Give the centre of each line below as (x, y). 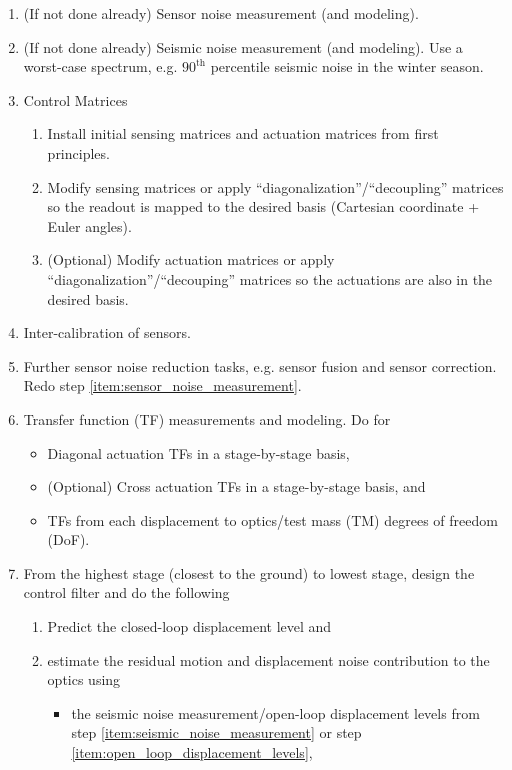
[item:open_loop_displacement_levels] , (192, 752)
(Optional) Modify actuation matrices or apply (191, 259)
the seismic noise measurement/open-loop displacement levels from (275, 712)
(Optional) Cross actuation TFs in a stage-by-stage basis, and (236, 486)
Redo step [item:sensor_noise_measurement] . (162, 385)
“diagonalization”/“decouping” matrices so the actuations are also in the (270, 278)
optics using (84, 679)
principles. (78, 152)
